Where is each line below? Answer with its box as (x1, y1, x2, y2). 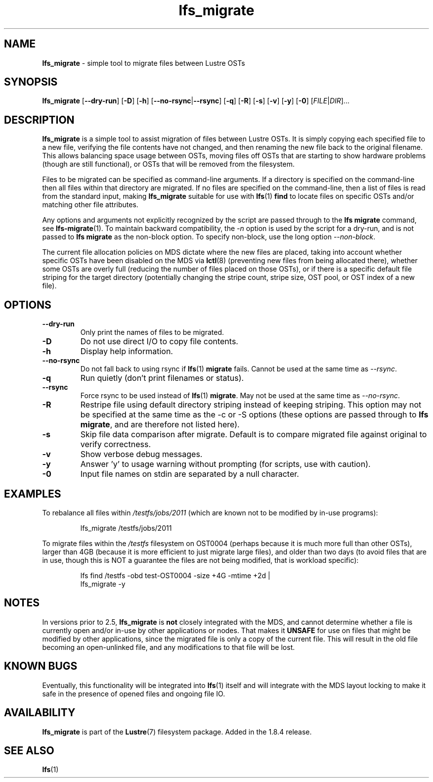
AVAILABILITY (4, 706, 76, 719)
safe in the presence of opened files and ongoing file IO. (42, 689, 225, 698)
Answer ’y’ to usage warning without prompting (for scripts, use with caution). (80, 459, 371, 469)
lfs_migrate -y (80, 579, 126, 588)
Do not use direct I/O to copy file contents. (80, 336, 238, 347)
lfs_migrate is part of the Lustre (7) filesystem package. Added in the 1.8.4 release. (42, 727, 312, 736)
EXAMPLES (4, 487, 61, 500)
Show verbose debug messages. (80, 449, 203, 460)
